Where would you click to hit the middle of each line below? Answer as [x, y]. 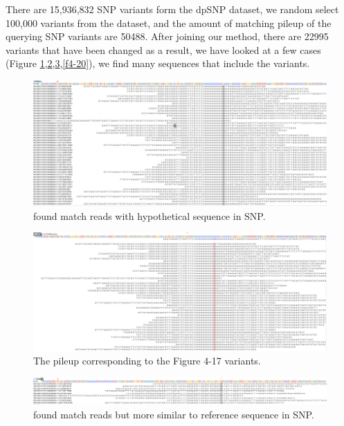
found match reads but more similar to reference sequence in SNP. [174, 415]
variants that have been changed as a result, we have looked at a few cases [163, 49]
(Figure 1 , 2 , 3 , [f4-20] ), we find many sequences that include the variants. [158, 63]
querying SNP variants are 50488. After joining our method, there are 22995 [167, 36]
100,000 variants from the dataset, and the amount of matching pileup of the [169, 22]
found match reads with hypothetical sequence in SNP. [150, 215]
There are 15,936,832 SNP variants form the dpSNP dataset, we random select [172, 9]
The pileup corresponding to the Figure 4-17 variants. [147, 361]
